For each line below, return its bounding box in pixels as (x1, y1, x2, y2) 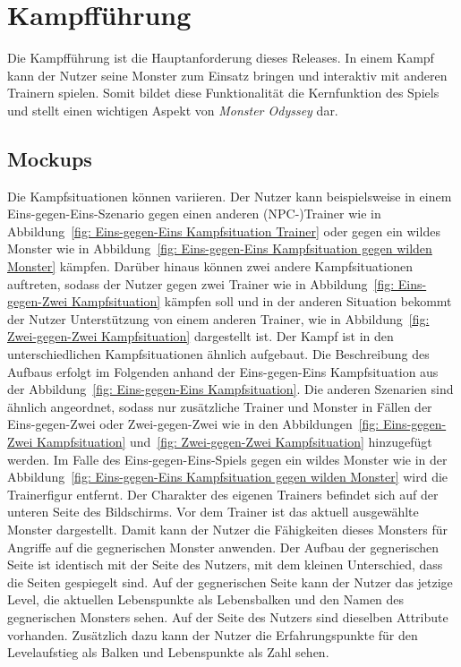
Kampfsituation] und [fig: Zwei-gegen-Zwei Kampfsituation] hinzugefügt (37, 432, 432, 451)
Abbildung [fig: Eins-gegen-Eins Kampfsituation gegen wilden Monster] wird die (7, 467, 448, 486)
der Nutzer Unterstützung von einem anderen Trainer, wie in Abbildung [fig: (7, 309, 430, 328)
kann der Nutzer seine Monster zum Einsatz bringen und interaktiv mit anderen (7, 65, 448, 84)
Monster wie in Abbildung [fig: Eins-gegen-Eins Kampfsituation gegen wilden (7, 239, 432, 258)
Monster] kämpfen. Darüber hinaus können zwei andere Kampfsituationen (7, 257, 413, 276)
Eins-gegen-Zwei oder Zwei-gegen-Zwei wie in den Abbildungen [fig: (7, 415, 380, 433)
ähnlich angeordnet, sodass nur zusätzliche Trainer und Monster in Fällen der (7, 397, 432, 415)
